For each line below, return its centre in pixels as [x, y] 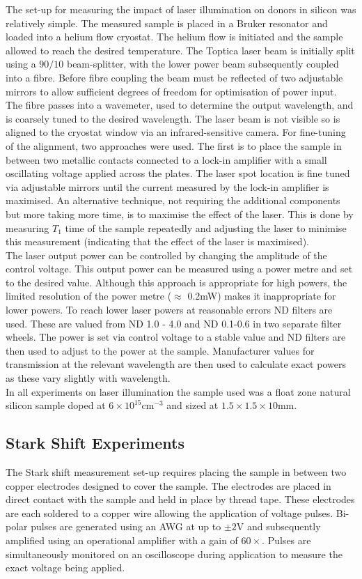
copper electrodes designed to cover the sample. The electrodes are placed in [168, 485]
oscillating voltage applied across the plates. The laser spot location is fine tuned [178, 173]
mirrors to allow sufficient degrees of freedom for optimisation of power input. [171, 91]
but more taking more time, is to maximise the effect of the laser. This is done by [180, 214]
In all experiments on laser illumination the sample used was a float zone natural [178, 391]
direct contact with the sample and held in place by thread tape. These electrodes [180, 499]
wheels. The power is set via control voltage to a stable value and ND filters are [176, 337]
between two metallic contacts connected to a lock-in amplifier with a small [166, 159]
